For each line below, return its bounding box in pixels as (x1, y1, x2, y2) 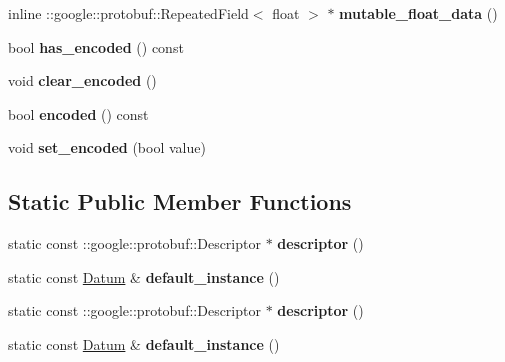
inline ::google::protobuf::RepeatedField (8, 3, 249, 23)
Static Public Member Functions (8, 186, 352, 217)
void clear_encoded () (8, 70, 157, 91)
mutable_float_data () (339, 3, 498, 23)
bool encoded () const (8, 103, 149, 124)
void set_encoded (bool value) (8, 137, 206, 158)
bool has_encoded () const (8, 36, 184, 57)
